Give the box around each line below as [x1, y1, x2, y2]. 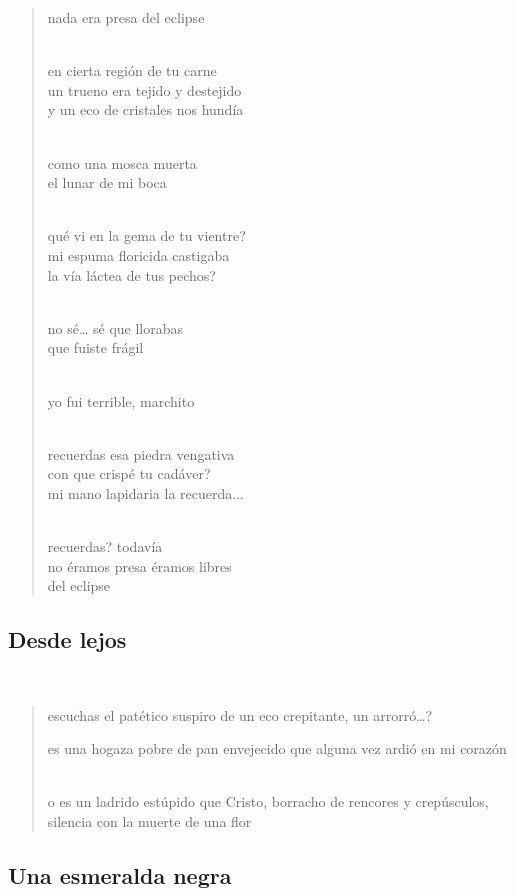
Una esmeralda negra [8, 860, 232, 890]
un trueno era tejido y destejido [47, 79, 242, 100]
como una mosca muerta [47, 152, 197, 173]
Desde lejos [8, 624, 127, 655]
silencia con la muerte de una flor [47, 811, 252, 832]
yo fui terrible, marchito [47, 390, 195, 411]
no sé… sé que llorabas [47, 317, 184, 338]
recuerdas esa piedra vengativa [47, 443, 235, 464]
